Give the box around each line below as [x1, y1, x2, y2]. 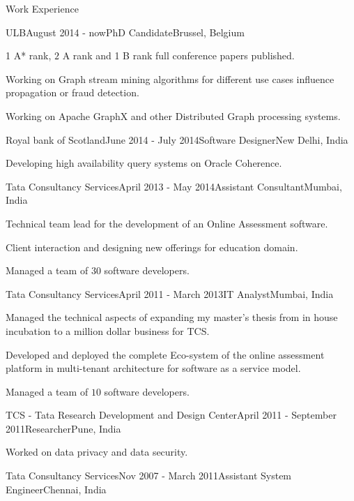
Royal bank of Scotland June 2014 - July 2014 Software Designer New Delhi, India [6, 132, 348, 147]
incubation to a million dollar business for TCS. [6, 323, 210, 338]
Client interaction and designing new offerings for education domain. [6, 239, 298, 254]
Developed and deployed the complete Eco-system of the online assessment [6, 347, 325, 361]
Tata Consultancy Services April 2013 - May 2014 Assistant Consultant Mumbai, [6, 179, 342, 193]
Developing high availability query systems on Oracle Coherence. [6, 156, 282, 170]
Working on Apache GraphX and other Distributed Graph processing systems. [6, 108, 341, 123]
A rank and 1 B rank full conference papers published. [62, 48, 295, 63]
